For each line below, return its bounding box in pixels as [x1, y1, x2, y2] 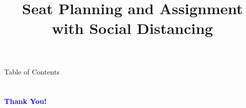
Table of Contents [4, 66, 60, 77]
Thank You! [4, 96, 47, 106]
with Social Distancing [51, 18, 213, 39]
